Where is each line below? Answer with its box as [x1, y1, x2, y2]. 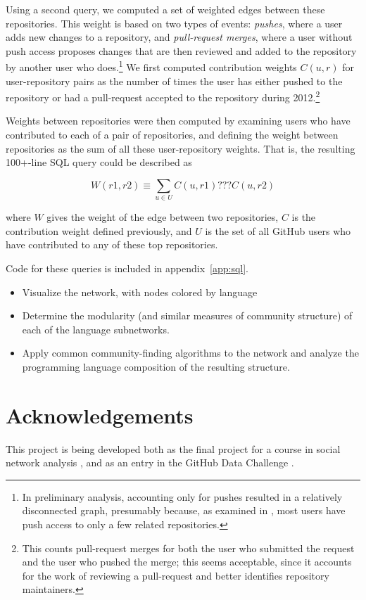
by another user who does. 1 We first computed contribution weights [6, 58, 297, 75]
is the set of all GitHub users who [205, 223, 351, 238]
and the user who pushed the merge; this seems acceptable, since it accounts [22, 554, 352, 569]
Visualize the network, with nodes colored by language [22, 284, 258, 299]
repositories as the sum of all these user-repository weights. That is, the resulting [6, 141, 355, 155]
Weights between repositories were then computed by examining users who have [6, 113, 351, 128]
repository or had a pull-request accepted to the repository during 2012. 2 [6, 88, 320, 104]
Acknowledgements [6, 400, 194, 429]
